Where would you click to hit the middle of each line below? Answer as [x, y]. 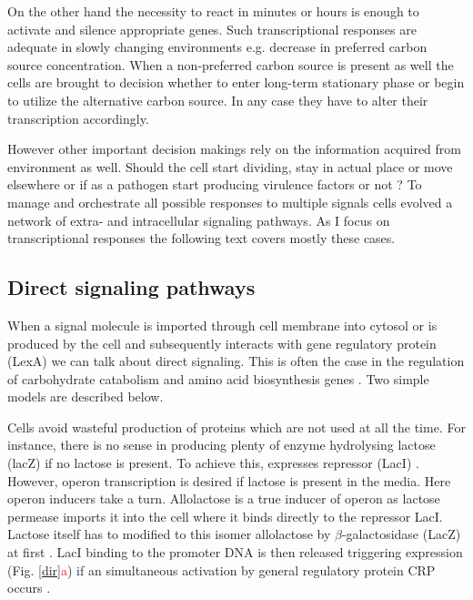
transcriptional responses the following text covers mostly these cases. [201, 238]
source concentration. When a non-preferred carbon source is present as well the [231, 64]
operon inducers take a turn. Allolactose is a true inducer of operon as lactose [224, 498]
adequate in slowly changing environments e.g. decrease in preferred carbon [217, 47]
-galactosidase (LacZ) [401, 534]
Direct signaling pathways [131, 287]
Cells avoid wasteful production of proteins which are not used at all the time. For [236, 427]
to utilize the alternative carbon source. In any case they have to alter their [218, 100]
